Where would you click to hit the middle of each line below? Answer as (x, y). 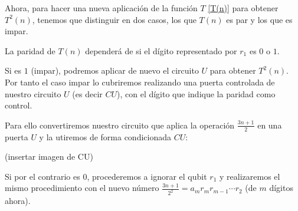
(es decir (87, 93)
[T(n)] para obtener (243, 8)
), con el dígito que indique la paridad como (196, 93)
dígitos (281, 188)
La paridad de (30, 50)
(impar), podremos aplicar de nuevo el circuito (115, 70)
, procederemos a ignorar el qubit (147, 176)
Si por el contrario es (42, 176)
